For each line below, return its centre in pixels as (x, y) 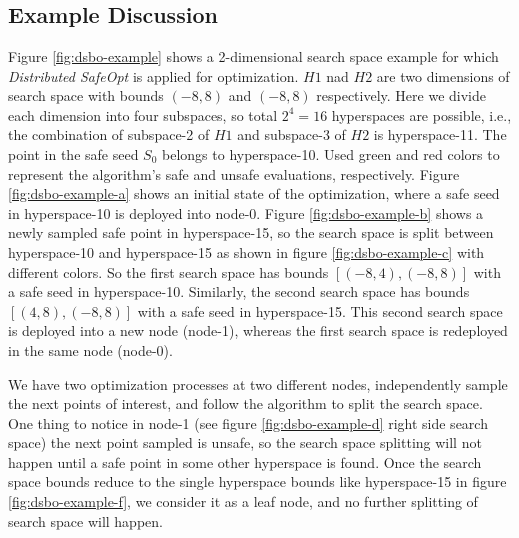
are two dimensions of (443, 75)
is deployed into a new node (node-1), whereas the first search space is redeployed (258, 330)
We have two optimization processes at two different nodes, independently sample (258, 383)
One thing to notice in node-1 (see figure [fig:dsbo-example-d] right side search (248, 422)
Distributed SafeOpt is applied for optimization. (153, 75)
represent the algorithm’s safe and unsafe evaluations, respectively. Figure (234, 173)
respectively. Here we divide (401, 95)
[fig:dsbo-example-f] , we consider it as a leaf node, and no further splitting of (243, 501)
